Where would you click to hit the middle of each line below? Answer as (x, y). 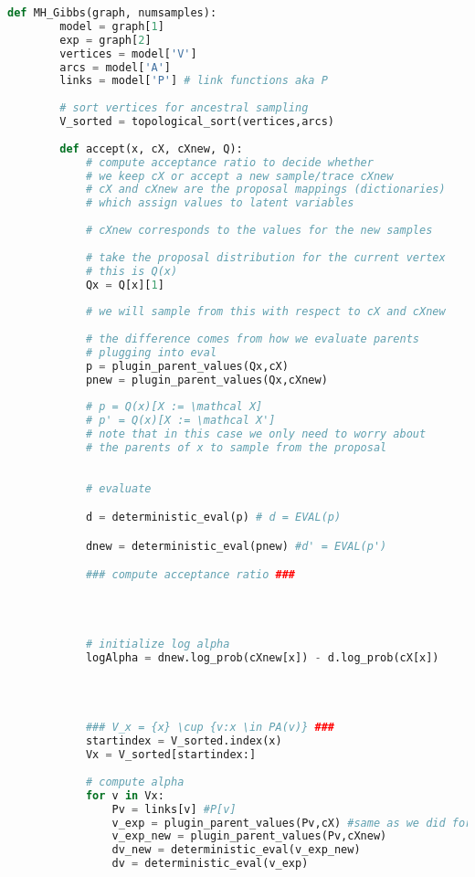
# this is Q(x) (132, 271)
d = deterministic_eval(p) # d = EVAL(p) (213, 518)
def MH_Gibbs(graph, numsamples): (112, 13)
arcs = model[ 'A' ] (116, 67)
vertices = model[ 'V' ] (128, 53)
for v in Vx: (125, 795)
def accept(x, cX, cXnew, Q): (151, 148)
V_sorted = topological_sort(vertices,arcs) (197, 122)
